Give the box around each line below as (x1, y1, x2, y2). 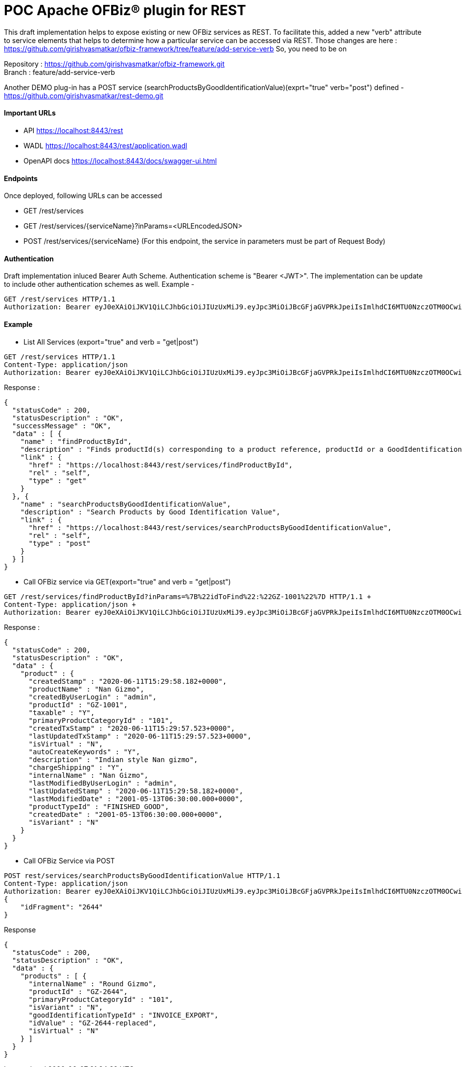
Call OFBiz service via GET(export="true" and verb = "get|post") (23, 577, 231, 586)
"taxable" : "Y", (28, 708, 95, 717)
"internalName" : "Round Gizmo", (28, 979, 157, 988)
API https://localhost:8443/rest (23, 126, 123, 135)
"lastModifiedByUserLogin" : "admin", (28, 779, 178, 787)
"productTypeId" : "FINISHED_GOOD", (28, 802, 169, 811)
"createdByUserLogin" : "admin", (28, 693, 157, 701)
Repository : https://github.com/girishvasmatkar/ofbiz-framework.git (4, 59, 225, 68)
